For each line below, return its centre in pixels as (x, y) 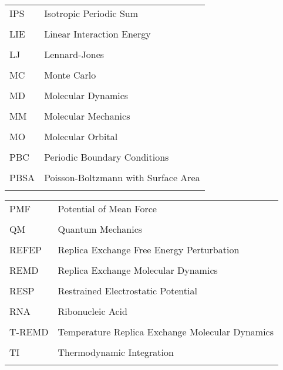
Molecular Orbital (81, 136)
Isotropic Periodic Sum (91, 13)
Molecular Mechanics (87, 116)
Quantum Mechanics (100, 229)
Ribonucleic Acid (92, 311)
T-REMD (29, 332)
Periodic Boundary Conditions (107, 157)
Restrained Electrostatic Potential (127, 291)
